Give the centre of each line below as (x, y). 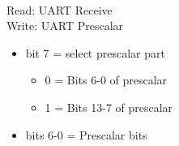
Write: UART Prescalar (65, 26)
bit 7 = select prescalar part (95, 52)
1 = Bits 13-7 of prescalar (109, 107)
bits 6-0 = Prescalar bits (86, 134)
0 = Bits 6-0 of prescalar (106, 80)
